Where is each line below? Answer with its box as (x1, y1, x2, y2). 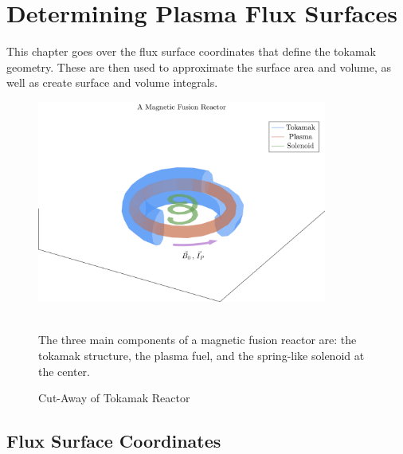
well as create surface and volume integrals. (6, 74, 218, 91)
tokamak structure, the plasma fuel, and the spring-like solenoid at (38, 346, 365, 363)
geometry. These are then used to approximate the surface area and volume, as (6, 58, 392, 75)
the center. (38, 362, 90, 379)
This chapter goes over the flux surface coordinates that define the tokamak (6, 43, 377, 60)
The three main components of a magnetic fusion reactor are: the (38, 331, 357, 348)
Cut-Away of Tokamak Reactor (38, 389, 190, 406)
